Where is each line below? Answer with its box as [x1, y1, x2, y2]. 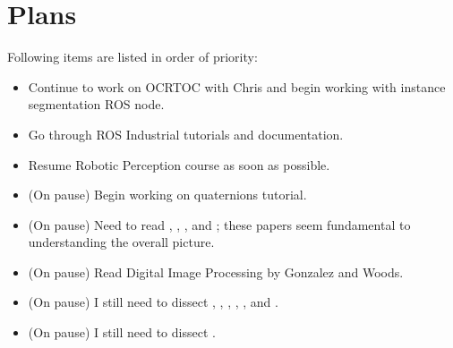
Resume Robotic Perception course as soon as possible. [28, 155, 330, 174]
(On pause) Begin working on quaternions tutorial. [28, 185, 307, 204]
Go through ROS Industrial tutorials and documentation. [28, 124, 344, 143]
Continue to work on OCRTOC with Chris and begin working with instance [28, 77, 446, 96]
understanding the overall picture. [28, 233, 215, 251]
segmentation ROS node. [28, 95, 165, 114]
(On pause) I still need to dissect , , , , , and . [28, 293, 278, 311]
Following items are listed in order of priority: [7, 47, 258, 66]
